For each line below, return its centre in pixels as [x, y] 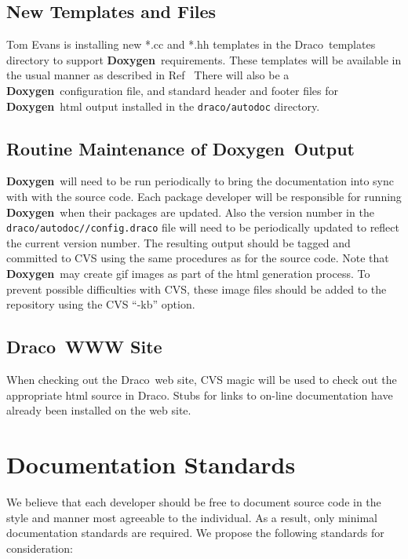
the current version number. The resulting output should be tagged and [178, 242]
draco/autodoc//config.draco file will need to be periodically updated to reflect [203, 227]
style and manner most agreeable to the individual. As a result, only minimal [192, 517]
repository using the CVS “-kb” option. [101, 304]
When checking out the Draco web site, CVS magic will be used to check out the [202, 380]
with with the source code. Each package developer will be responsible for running [204, 197]
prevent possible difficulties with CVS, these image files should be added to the [197, 289]
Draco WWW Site [84, 347]
